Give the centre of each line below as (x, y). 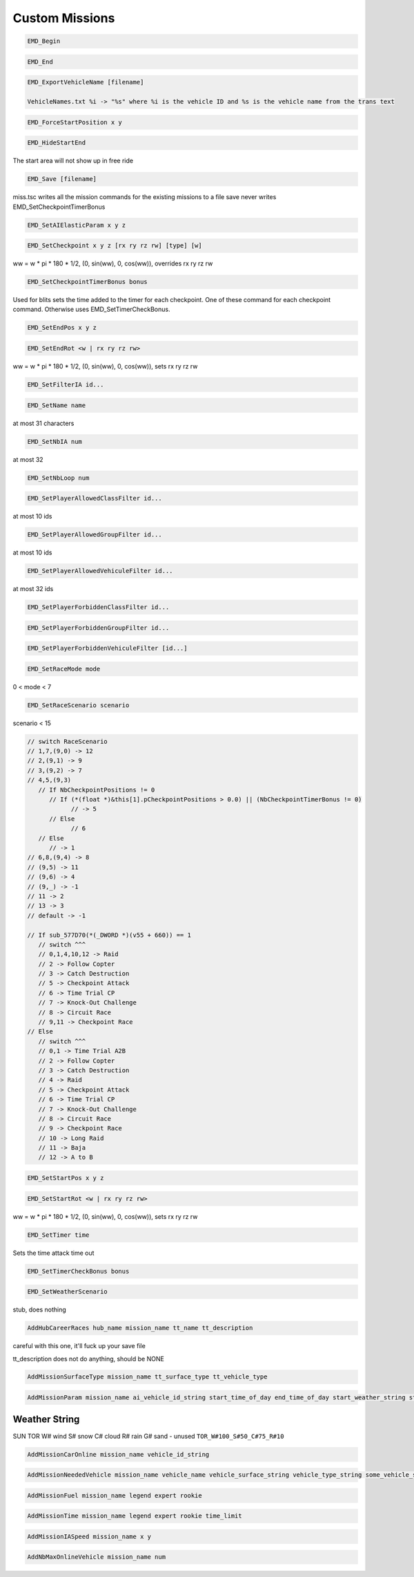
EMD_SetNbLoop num (58, 478)
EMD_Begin (44, 41)
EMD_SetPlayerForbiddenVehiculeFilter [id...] (107, 648)
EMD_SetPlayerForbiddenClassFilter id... (98, 607)
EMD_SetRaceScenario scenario (78, 705)
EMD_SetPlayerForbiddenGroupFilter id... (98, 628)
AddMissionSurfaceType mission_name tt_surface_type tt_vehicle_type (147, 1377)
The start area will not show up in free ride (73, 161)
